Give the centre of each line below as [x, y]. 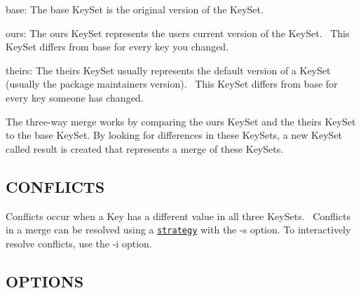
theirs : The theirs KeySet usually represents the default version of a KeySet [168, 70]
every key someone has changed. [75, 97]
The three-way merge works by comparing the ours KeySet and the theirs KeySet [181, 121]
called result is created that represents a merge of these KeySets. [145, 148]
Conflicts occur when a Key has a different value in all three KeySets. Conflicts [178, 216]
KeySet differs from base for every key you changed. [117, 47]
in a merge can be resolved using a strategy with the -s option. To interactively [178, 230]
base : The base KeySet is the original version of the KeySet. [135, 9]
